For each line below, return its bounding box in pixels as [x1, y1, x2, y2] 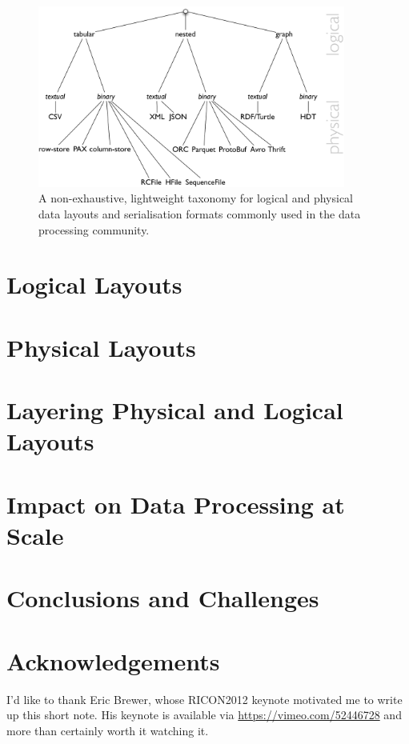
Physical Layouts [6, 330, 196, 363]
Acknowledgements [6, 644, 220, 677]
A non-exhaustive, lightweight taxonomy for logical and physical [38, 190, 353, 206]
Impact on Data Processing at [6, 487, 345, 520]
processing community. [38, 221, 150, 238]
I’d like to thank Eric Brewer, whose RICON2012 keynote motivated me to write [6, 690, 403, 707]
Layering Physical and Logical [6, 394, 343, 426]
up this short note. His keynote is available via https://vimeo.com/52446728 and [6, 706, 402, 723]
